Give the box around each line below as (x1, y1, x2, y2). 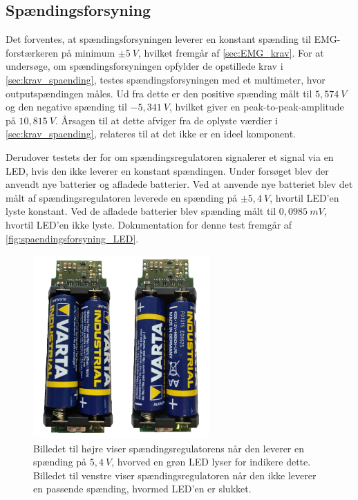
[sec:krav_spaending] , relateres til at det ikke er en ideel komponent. (6, 126, 296, 141)
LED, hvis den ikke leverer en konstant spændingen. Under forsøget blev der (6, 163, 329, 177)
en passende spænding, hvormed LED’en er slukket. (33, 481, 252, 496)
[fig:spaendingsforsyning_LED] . (6, 231, 139, 245)
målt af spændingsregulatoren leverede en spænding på (6, 190, 238, 204)
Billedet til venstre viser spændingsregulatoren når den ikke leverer (33, 468, 317, 482)
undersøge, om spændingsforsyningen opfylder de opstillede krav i (6, 59, 283, 73)
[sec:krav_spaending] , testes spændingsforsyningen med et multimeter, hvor (6, 72, 326, 86)
